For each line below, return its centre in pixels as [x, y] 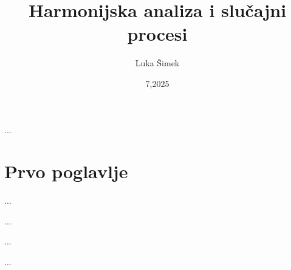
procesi [157, 34]
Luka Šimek [157, 63]
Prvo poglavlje [66, 171]
